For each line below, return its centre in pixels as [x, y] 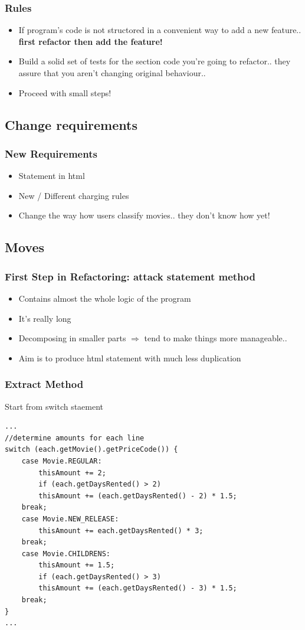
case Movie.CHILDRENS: [66, 554]
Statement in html [52, 176]
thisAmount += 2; [72, 473]
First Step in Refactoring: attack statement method [130, 276]
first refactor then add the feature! [91, 41]
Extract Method [44, 384]
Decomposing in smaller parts [72, 338]
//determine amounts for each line [75, 438]
